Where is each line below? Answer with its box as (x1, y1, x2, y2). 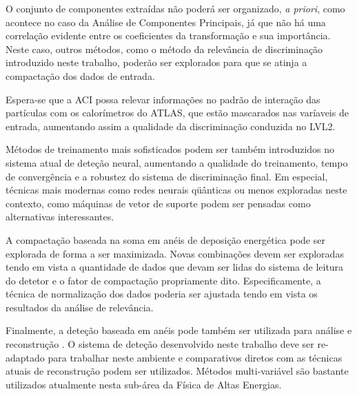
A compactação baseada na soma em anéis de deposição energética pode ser (6, 232, 325, 247)
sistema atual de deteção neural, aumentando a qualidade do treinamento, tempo (6, 155, 348, 169)
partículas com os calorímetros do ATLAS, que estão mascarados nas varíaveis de (6, 105, 349, 120)
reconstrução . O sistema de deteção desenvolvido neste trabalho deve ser (6, 337, 314, 351)
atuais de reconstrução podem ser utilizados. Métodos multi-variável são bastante (6, 364, 349, 378)
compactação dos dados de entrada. (6, 68, 155, 83)
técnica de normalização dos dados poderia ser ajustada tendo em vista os (6, 286, 318, 301)
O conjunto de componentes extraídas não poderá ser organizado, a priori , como (6, 1, 345, 15)
